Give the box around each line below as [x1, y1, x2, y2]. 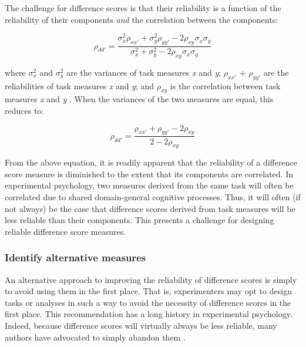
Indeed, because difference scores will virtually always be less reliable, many [5, 319, 277, 332]
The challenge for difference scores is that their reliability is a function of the [5, 2, 281, 14]
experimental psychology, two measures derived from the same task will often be [5, 179, 294, 191]
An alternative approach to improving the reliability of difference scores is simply [5, 273, 297, 285]
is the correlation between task [170, 79, 281, 92]
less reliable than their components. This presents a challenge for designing [5, 214, 274, 226]
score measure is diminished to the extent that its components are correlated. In [5, 167, 293, 180]
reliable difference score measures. [5, 225, 126, 237]
